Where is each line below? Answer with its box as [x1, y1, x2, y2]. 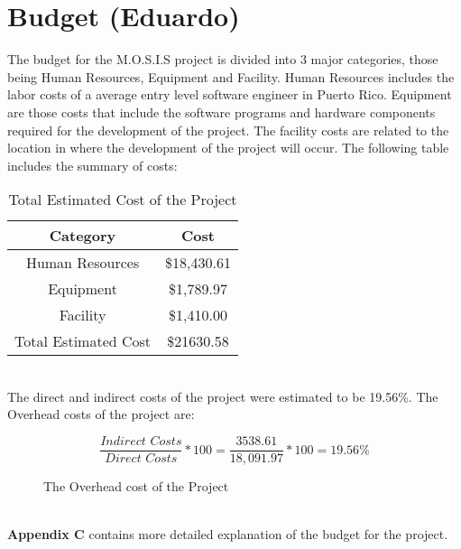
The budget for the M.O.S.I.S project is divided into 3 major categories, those [7, 50, 438, 69]
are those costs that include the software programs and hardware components [7, 102, 436, 121]
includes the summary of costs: [7, 155, 178, 174]
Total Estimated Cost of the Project [8, 189, 237, 210]
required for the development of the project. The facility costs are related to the [7, 120, 449, 139]
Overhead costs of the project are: [7, 405, 195, 423]
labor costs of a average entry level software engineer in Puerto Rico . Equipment [7, 85, 452, 104]
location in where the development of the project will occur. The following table [7, 138, 449, 157]
